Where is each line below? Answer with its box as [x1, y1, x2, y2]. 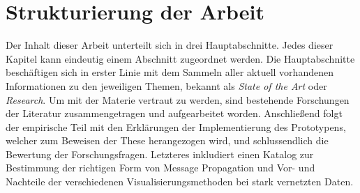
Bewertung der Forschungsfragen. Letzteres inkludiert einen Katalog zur [6, 146, 314, 161]
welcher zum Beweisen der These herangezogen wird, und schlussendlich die [6, 133, 329, 148]
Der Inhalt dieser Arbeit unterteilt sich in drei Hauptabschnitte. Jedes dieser [6, 38, 333, 52]
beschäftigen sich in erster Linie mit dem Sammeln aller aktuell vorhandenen [6, 65, 333, 79]
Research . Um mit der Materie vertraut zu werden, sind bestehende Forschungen [6, 92, 350, 107]
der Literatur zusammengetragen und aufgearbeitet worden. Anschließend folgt [6, 106, 343, 121]
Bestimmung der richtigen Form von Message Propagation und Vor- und [6, 160, 315, 175]
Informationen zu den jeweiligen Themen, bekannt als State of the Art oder [6, 78, 327, 93]
